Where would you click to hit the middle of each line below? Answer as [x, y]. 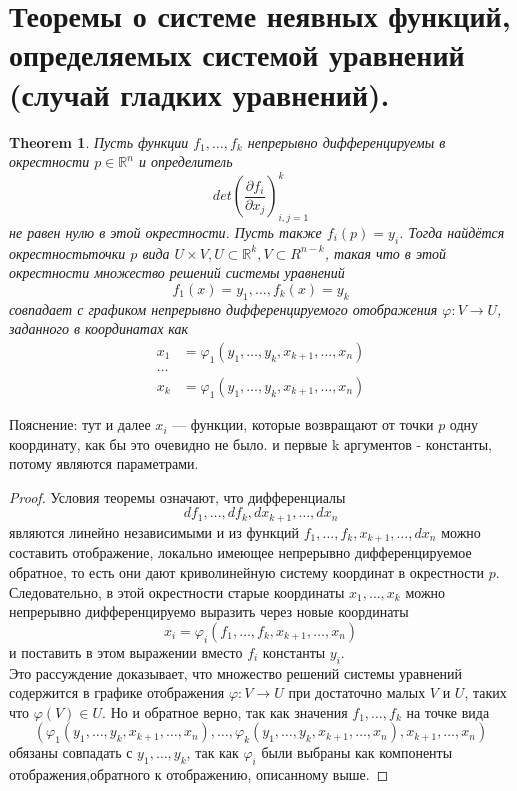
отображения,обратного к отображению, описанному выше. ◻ [199, 774]
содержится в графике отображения [117, 692]
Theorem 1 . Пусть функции [99, 141]
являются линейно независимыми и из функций [154, 531]
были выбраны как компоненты [357, 752]
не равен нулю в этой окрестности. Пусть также [165, 231]
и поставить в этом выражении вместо [126, 651]
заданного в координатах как [99, 328]
